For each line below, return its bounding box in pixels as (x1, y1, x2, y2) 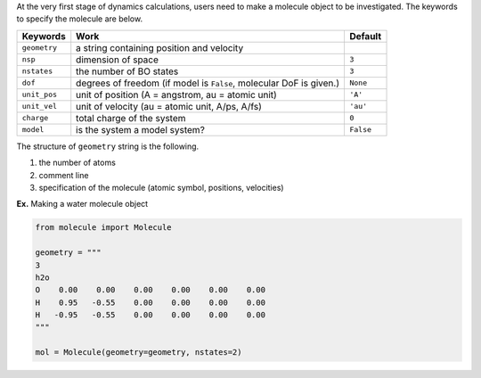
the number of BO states (76, 65, 179, 78)
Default (348, 29, 382, 42)
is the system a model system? (76, 123, 205, 136)
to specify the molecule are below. (16, 13, 143, 24)
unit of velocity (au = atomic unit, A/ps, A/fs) (76, 100, 263, 112)
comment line (38, 169, 89, 180)
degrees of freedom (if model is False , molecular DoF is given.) (76, 77, 340, 89)
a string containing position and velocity (76, 41, 244, 53)
